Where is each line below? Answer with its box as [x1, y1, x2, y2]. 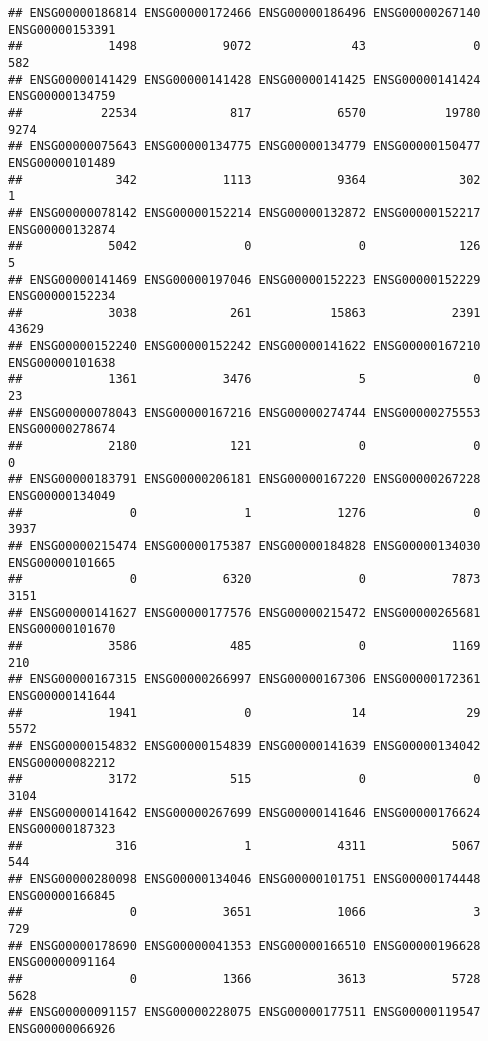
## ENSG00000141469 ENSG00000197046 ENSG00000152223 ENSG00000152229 [8, 272, 481, 287]
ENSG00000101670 [8, 622, 116, 637]
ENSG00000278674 [8, 422, 116, 437]
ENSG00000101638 [8, 355, 116, 370]
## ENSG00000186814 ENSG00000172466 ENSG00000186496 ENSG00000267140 [8, 6, 481, 20]
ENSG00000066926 [8, 1022, 116, 1037]
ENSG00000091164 [8, 955, 116, 970]
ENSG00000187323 [8, 822, 116, 837]
